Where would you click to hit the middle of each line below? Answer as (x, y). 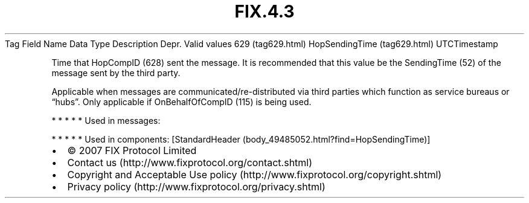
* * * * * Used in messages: (106, 120)
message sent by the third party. (116, 72)
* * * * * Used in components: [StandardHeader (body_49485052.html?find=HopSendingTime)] (241, 139)
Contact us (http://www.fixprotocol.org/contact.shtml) (190, 162)
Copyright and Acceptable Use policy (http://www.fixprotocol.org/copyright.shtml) (255, 174)
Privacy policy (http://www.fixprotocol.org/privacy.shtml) (196, 186)
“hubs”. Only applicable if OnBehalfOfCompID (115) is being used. (181, 101)
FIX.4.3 (264, 11)
